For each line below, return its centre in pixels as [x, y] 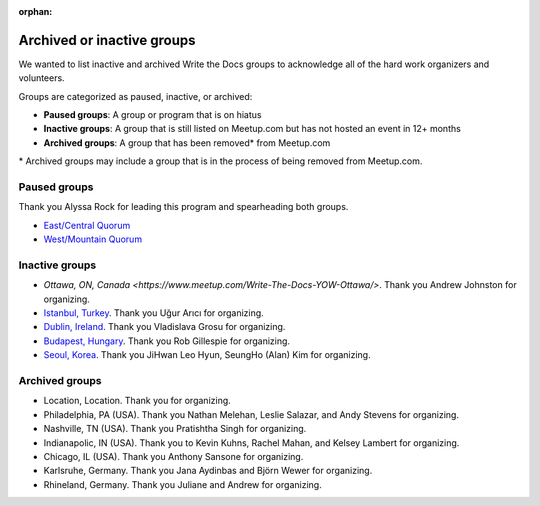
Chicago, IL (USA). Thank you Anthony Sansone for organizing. [173, 456]
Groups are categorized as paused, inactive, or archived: [135, 96]
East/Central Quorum [87, 225]
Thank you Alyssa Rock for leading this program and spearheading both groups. [183, 207]
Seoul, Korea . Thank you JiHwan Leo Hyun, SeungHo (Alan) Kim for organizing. [207, 355]
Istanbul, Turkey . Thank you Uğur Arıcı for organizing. [153, 313]
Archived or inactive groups [107, 40]
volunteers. [41, 78]
